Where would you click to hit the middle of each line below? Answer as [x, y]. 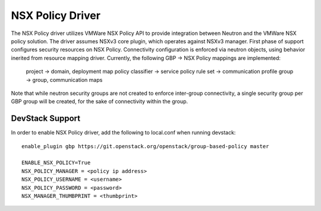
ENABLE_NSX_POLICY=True [56, 163]
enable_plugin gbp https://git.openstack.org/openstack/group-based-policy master [145, 146]
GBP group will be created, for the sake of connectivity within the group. [100, 101]
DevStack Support [45, 119]
